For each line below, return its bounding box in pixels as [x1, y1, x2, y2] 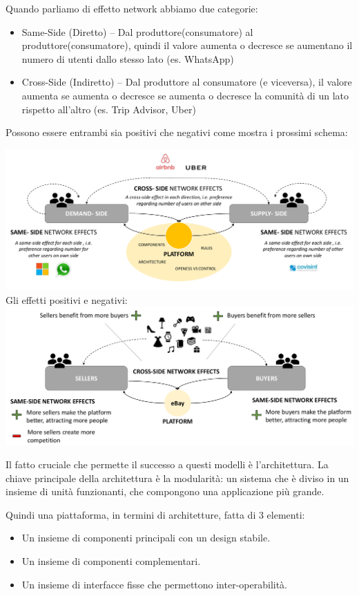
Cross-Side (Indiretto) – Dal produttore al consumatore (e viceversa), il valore [21, 75, 352, 89]
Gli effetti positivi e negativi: [6, 292, 128, 307]
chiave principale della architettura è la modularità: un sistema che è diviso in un [6, 470, 349, 485]
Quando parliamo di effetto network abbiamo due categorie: [6, 1, 258, 15]
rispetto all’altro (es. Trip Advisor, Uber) [21, 102, 196, 116]
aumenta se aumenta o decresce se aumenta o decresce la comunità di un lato [21, 88, 349, 102]
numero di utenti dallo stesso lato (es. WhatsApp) [21, 51, 234, 66]
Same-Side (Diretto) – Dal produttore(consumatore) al [21, 24, 253, 39]
